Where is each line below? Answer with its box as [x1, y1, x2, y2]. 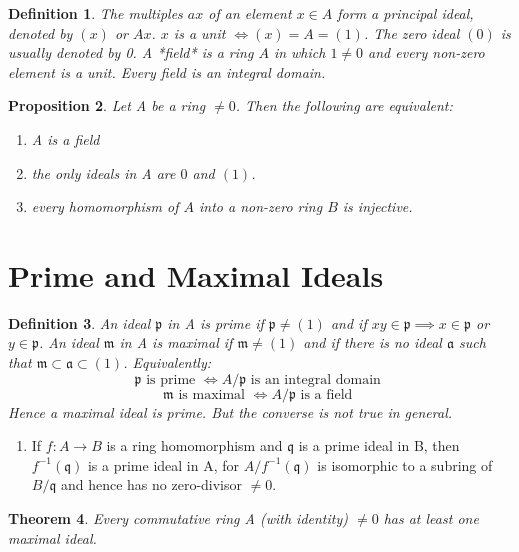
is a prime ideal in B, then [298, 435, 460, 456]
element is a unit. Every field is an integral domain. [8, 61, 326, 82]
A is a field [31, 128, 100, 149]
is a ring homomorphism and [106, 435, 283, 456]
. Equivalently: [123, 352, 212, 373]
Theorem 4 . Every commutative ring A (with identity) [8, 508, 348, 529]
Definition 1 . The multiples [8, 3, 183, 23]
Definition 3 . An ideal [8, 312, 151, 333]
